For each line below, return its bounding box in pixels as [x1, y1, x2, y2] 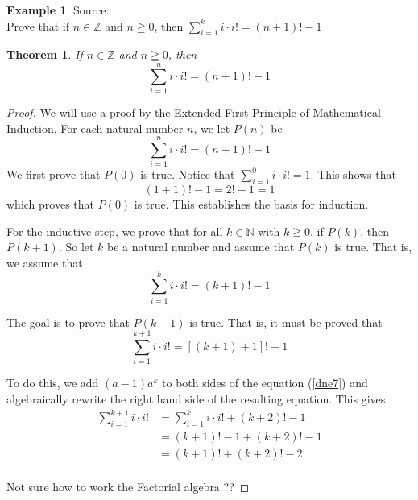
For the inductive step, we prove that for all [6, 222, 223, 239]
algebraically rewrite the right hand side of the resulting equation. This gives [6, 390, 386, 407]
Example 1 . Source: [6, 2, 110, 18]
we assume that [6, 254, 83, 271]
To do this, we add [6, 374, 99, 391]
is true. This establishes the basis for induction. [134, 196, 369, 213]
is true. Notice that [140, 166, 235, 183]
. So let [58, 238, 94, 255]
